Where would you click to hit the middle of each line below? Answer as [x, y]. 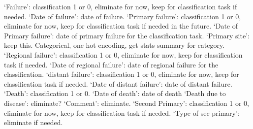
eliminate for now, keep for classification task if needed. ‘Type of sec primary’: [122, 113]
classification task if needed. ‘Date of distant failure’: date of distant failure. [118, 83]
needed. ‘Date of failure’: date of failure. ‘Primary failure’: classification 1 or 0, [123, 16]
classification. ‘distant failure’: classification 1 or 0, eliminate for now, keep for [122, 74]
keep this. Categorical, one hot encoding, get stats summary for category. [114, 45]
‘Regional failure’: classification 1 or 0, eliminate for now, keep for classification [123, 54]
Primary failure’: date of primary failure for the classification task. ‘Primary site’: [127, 35]
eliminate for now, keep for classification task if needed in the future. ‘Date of [121, 26]
